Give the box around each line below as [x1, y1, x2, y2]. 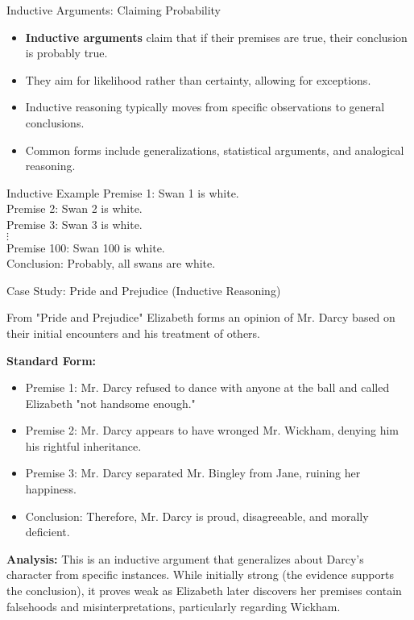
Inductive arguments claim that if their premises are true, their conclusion [25, 28, 408, 45]
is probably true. [25, 44, 108, 61]
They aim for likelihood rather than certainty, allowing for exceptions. [25, 71, 371, 88]
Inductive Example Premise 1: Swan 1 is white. [6, 184, 239, 201]
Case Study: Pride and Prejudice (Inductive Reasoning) [6, 281, 281, 298]
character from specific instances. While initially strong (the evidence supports [6, 566, 394, 583]
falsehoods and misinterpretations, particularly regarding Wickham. [6, 597, 341, 614]
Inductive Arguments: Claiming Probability [6, 2, 221, 18]
